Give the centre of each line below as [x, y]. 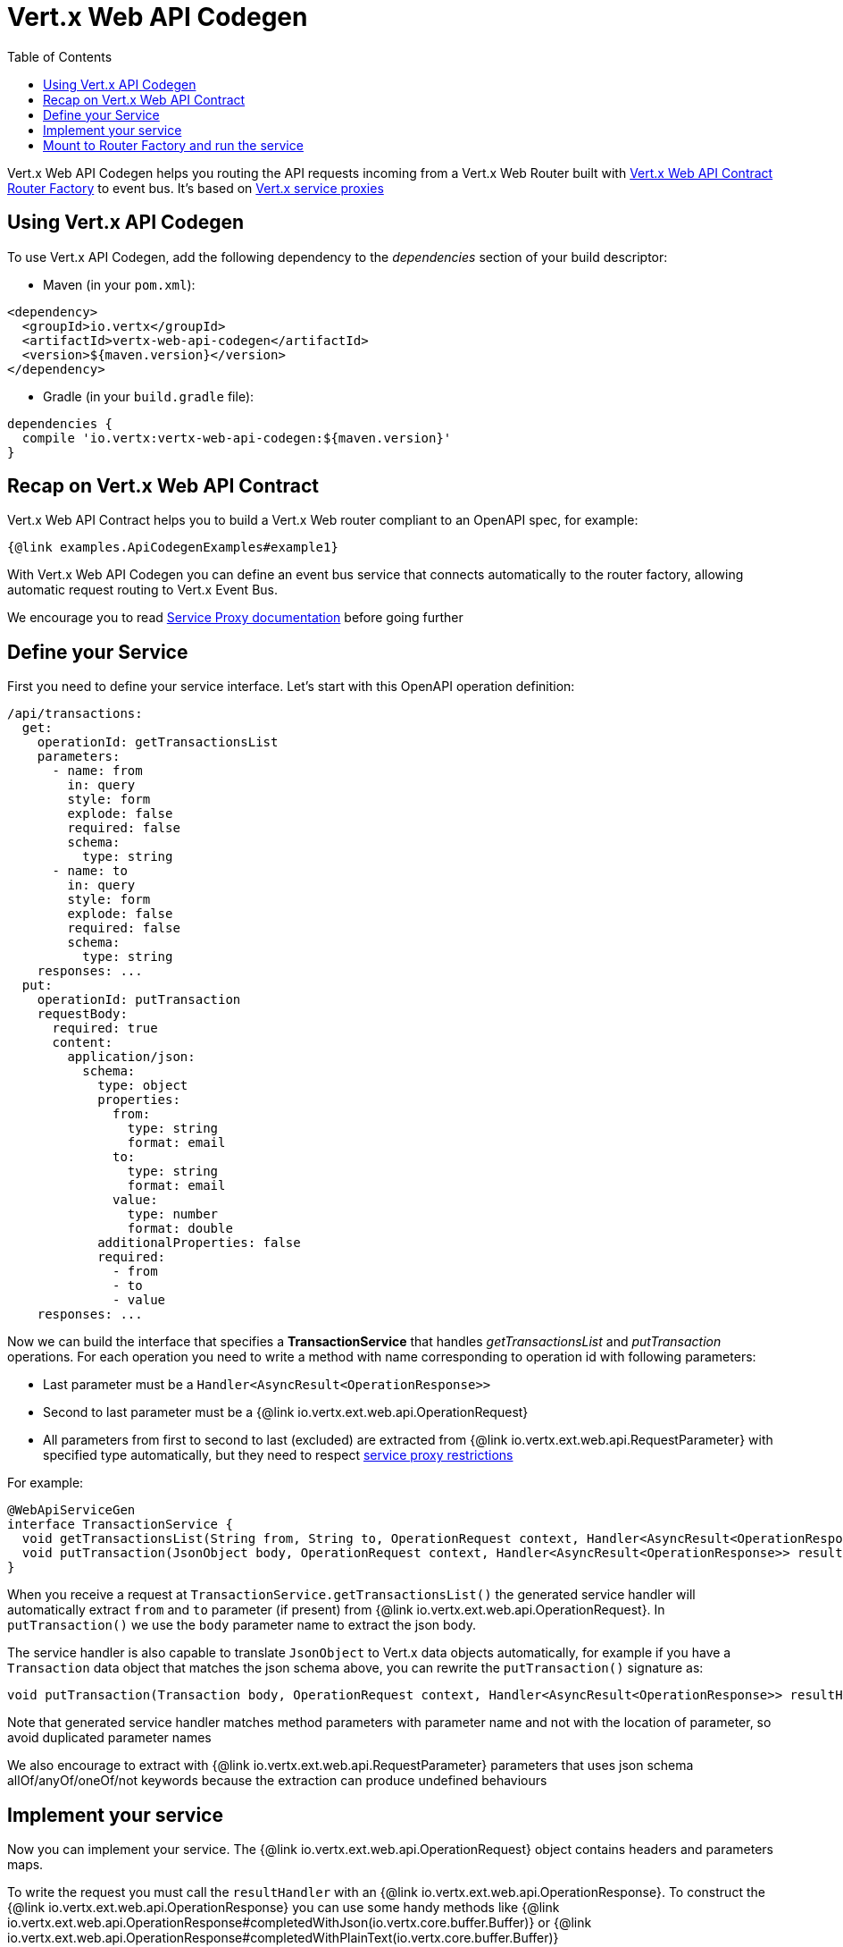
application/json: [131, 1057]
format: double [180, 1229]
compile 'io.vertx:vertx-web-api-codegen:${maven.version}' [237, 438]
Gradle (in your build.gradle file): [149, 396]
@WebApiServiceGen [71, 1510]
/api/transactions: [75, 714]
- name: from [97, 771]
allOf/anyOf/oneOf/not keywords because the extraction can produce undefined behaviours [277, 1781]
